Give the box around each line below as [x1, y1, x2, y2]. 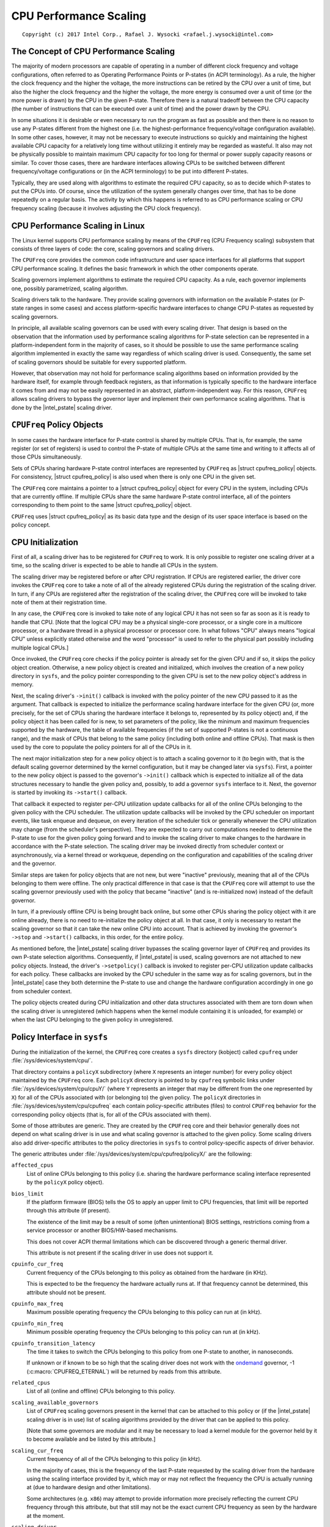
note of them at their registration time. [11, 599, 107, 606]
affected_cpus [11, 1162, 54, 1169]
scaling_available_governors [11, 1399, 99, 1406]
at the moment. [26, 1512, 65, 1519]
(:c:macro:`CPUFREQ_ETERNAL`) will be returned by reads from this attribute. [26, 1368, 222, 1375]
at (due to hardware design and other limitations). [26, 1484, 151, 1491]
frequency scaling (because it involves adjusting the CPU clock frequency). [11, 205, 202, 212]
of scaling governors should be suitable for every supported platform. [11, 358, 187, 366]
